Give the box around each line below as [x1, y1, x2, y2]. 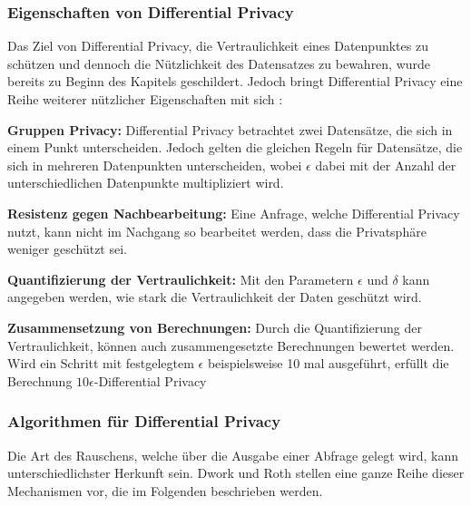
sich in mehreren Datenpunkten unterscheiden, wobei [7, 155, 302, 174]
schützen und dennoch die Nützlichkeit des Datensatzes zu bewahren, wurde [7, 54, 431, 73]
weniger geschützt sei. [7, 239, 127, 258]
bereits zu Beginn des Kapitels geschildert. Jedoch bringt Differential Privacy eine [7, 72, 463, 91]
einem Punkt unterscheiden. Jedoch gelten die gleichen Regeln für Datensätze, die [7, 138, 463, 157]
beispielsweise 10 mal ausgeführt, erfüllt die [207, 354, 449, 373]
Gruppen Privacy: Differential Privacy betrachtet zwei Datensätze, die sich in [7, 120, 453, 139]
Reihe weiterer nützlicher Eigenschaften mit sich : [7, 90, 283, 108]
